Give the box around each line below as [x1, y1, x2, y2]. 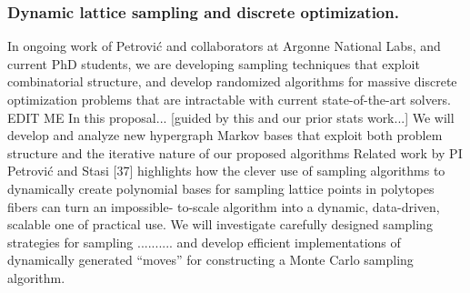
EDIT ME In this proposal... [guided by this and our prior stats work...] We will [7, 107, 455, 126]
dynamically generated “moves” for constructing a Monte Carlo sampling [7, 250, 414, 269]
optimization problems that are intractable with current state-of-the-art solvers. [7, 90, 451, 108]
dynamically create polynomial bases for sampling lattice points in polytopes [7, 178, 435, 197]
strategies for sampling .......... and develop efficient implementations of [7, 232, 401, 251]
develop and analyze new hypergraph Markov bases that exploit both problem [7, 126, 443, 145]
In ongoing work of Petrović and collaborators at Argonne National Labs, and [7, 36, 441, 56]
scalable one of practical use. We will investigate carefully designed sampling [7, 215, 433, 234]
